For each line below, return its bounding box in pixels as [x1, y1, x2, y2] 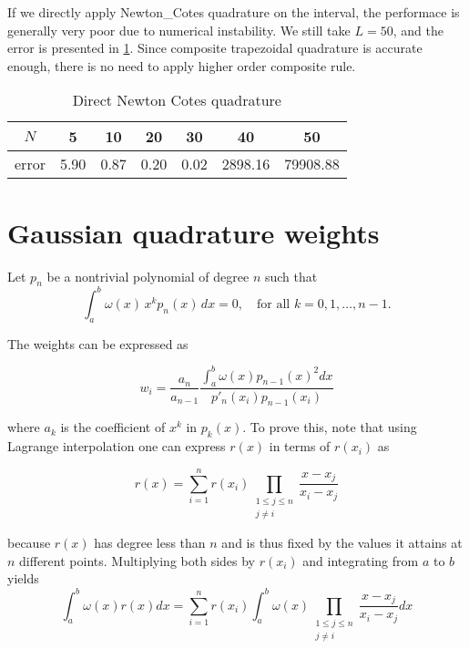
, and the [393, 20, 444, 39]
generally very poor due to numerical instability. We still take [7, 20, 351, 39]
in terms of [269, 437, 331, 456]
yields [7, 569, 39, 588]
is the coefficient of [60, 417, 166, 437]
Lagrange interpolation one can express [7, 437, 226, 456]
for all [257, 297, 291, 311]
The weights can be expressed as [7, 334, 189, 353]
